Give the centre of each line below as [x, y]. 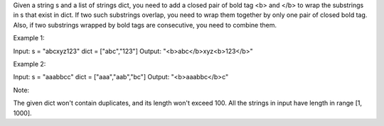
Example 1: [29, 38]
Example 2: [30, 64]
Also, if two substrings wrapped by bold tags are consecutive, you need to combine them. [145, 25]
